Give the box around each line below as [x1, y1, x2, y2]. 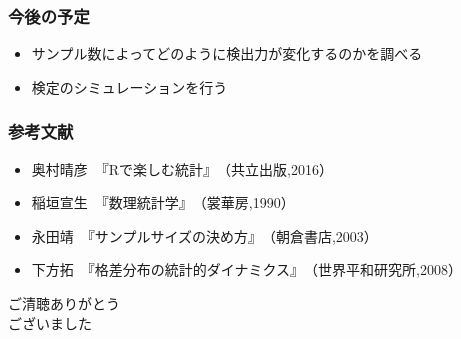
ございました [8, 312, 92, 333]
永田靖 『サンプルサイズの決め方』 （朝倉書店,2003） [31, 225, 378, 246]
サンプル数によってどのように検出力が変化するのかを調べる [31, 43, 423, 64]
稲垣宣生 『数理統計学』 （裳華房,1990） [31, 192, 295, 213]
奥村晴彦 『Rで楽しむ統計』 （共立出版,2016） [31, 158, 333, 179]
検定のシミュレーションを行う [31, 76, 228, 97]
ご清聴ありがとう [8, 293, 120, 313]
